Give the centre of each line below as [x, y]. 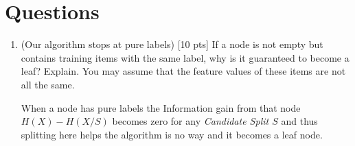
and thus [299, 121]
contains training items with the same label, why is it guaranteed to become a [185, 57]
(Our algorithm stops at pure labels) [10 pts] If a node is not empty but [172, 44]
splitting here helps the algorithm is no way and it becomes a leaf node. [172, 134]
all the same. [48, 84]
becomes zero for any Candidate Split [191, 121]
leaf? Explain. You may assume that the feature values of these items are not [183, 71]
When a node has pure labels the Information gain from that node [161, 107]
